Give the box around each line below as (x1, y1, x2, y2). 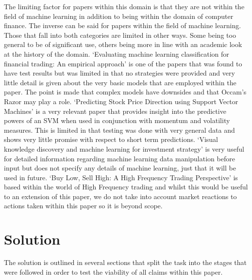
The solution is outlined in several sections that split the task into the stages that (4, 257, 247, 267)
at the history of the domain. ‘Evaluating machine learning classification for (4, 48, 229, 59)
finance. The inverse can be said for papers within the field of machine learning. (4, 20, 241, 31)
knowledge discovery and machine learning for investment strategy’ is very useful (4, 143, 244, 154)
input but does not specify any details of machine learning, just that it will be (4, 163, 236, 173)
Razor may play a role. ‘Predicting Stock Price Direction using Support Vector (4, 96, 238, 106)
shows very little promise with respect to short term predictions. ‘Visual (4, 134, 218, 144)
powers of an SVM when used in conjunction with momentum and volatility (4, 115, 230, 125)
